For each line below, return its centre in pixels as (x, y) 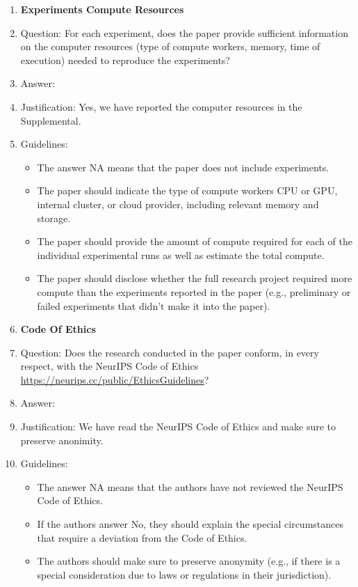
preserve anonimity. (62, 440)
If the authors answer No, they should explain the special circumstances (190, 524)
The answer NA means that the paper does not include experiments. (183, 167)
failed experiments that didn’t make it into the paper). (154, 305)
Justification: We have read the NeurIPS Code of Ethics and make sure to (178, 426)
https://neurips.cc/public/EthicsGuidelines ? (115, 379)
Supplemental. (51, 120)
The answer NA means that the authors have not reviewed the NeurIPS (190, 486)
